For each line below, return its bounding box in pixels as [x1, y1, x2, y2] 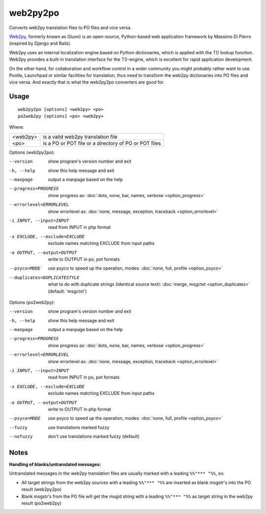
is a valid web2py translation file [42, 133, 118, 140]
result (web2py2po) [21, 486, 62, 492]
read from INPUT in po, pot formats [48, 375, 120, 380]
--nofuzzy [9, 434, 33, 440]
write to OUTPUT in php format [48, 406, 111, 412]
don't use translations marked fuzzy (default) [48, 434, 140, 440]
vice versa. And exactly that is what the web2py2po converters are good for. [9, 79, 165, 85]
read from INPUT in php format [48, 224, 111, 230]
